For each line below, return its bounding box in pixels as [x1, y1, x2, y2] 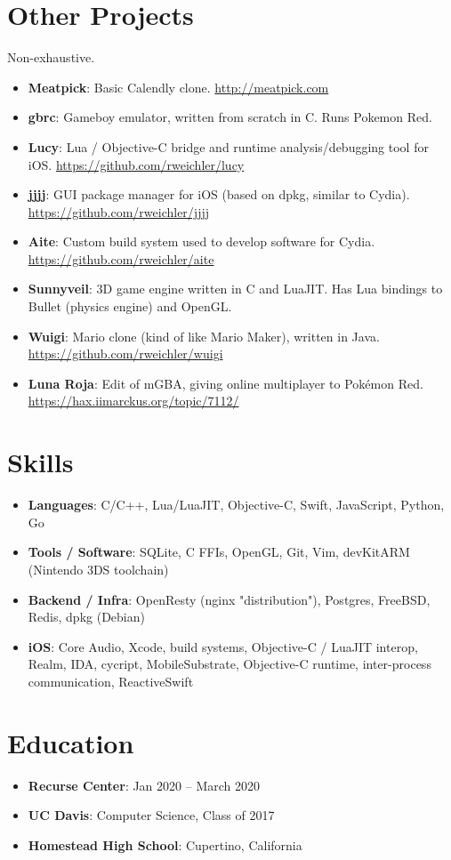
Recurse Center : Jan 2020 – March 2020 [28, 776, 260, 794]
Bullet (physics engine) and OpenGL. [28, 297, 232, 316]
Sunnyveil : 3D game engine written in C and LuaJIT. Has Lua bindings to [28, 279, 443, 298]
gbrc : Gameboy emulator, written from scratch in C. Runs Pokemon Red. [28, 108, 432, 126]
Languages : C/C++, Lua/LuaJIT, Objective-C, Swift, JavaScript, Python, [28, 495, 445, 514]
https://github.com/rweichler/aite [28, 249, 214, 268]
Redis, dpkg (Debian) [28, 607, 145, 626]
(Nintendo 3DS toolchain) [28, 559, 169, 578]
